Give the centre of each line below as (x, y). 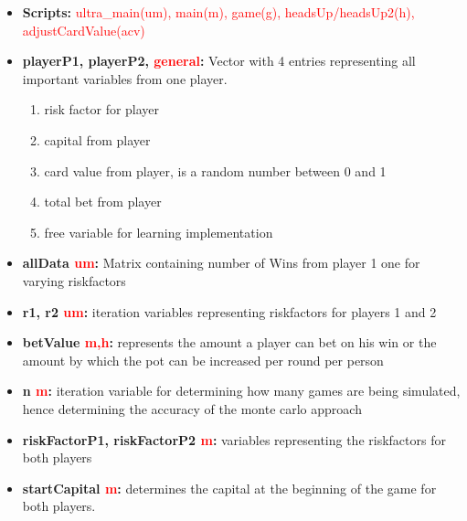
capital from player (97, 139)
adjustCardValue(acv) (84, 30)
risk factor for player (102, 109)
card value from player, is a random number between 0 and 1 (215, 170)
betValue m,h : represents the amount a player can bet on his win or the (229, 342)
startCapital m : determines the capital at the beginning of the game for (229, 488)
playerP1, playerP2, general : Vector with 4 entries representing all (219, 61)
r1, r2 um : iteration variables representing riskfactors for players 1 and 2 (229, 311)
